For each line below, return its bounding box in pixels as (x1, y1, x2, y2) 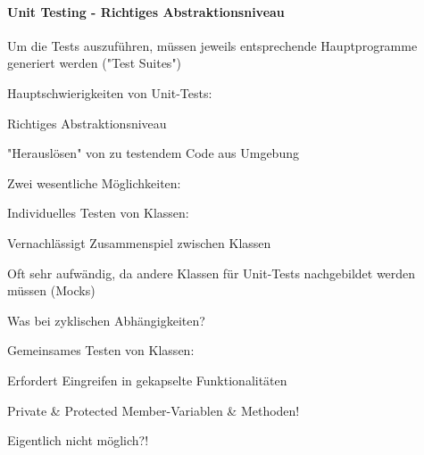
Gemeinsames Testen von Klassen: (7, 341, 195, 360)
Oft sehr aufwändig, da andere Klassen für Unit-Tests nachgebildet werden (7, 263, 416, 282)
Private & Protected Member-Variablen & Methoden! (7, 401, 300, 419)
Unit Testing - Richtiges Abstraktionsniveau (7, 2, 285, 21)
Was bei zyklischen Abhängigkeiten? (7, 310, 205, 329)
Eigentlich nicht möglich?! (7, 431, 149, 450)
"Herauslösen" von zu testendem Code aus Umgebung (7, 144, 299, 162)
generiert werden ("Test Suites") (7, 54, 182, 72)
